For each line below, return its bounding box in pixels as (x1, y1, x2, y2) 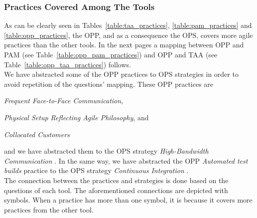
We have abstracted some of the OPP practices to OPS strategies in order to (4, 69, 239, 79)
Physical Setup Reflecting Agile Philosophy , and (4, 112, 149, 122)
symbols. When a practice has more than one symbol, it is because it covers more (4, 195, 253, 205)
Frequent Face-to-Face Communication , (4, 95, 124, 106)
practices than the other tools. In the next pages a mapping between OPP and (4, 39, 244, 50)
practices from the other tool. (4, 204, 94, 215)
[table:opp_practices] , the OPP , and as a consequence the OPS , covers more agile (4, 29, 253, 40)
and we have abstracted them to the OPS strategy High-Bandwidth (4, 146, 209, 156)
